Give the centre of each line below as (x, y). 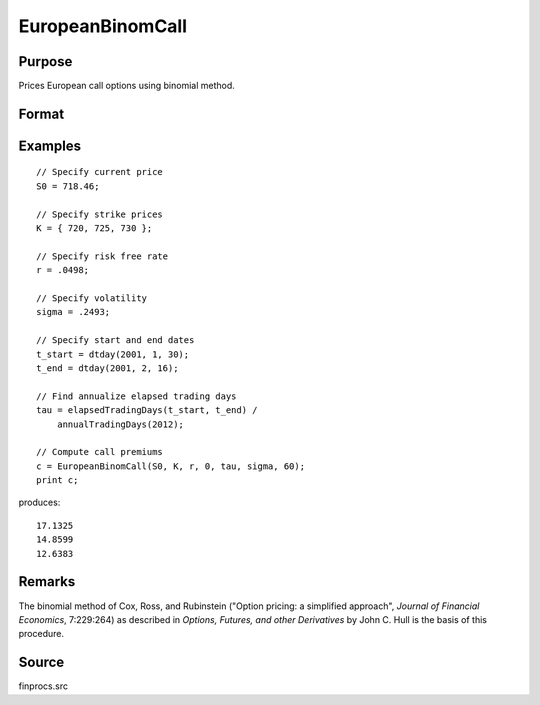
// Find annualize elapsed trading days (136, 396)
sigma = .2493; (73, 312)
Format (41, 113)
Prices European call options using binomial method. (126, 86)
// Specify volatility (92, 298)
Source (41, 662)
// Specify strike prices (100, 214)
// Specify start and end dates (115, 340)
